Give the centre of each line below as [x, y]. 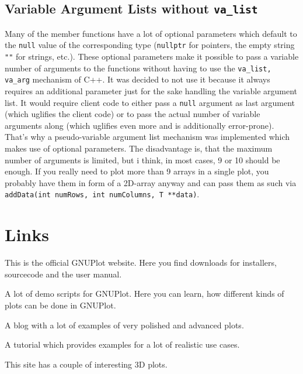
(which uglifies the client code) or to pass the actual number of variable [133, 114]
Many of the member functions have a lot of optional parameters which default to [151, 33]
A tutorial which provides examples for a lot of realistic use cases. [122, 344]
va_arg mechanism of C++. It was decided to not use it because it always [137, 79]
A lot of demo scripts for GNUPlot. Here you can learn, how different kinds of [144, 294]
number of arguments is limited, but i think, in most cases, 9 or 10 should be [142, 159]
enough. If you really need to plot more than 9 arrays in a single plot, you [137, 171]
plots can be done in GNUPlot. [60, 305]
